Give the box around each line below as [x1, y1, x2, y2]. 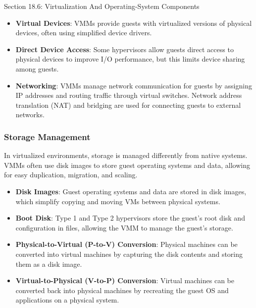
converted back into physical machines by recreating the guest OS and [15, 285, 229, 295]
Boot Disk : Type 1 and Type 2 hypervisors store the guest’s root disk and [15, 213, 245, 223]
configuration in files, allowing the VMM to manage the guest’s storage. [15, 222, 233, 232]
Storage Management [4, 130, 91, 143]
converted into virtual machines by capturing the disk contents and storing [15, 248, 243, 259]
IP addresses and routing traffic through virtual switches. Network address [15, 90, 242, 100]
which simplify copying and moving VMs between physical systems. [15, 196, 220, 206]
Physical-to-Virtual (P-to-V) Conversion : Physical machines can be [15, 239, 238, 249]
